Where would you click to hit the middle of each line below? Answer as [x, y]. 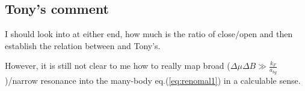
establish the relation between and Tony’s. [83, 45]
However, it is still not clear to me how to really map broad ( [118, 66]
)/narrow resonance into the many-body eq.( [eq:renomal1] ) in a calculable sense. [153, 80]
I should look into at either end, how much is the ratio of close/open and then [149, 34]
